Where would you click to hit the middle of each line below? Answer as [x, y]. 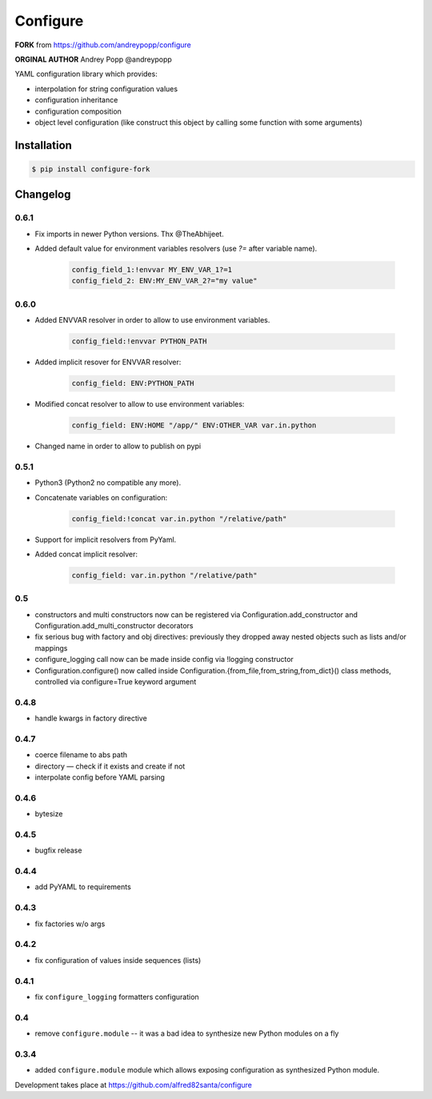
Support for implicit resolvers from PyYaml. [106, 539]
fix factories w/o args [70, 924]
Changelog [43, 195]
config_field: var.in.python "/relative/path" [164, 575]
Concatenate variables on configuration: [101, 497]
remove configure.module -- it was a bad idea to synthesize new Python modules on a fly [187, 1033]
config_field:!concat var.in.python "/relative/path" [179, 519]
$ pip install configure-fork [91, 169]
